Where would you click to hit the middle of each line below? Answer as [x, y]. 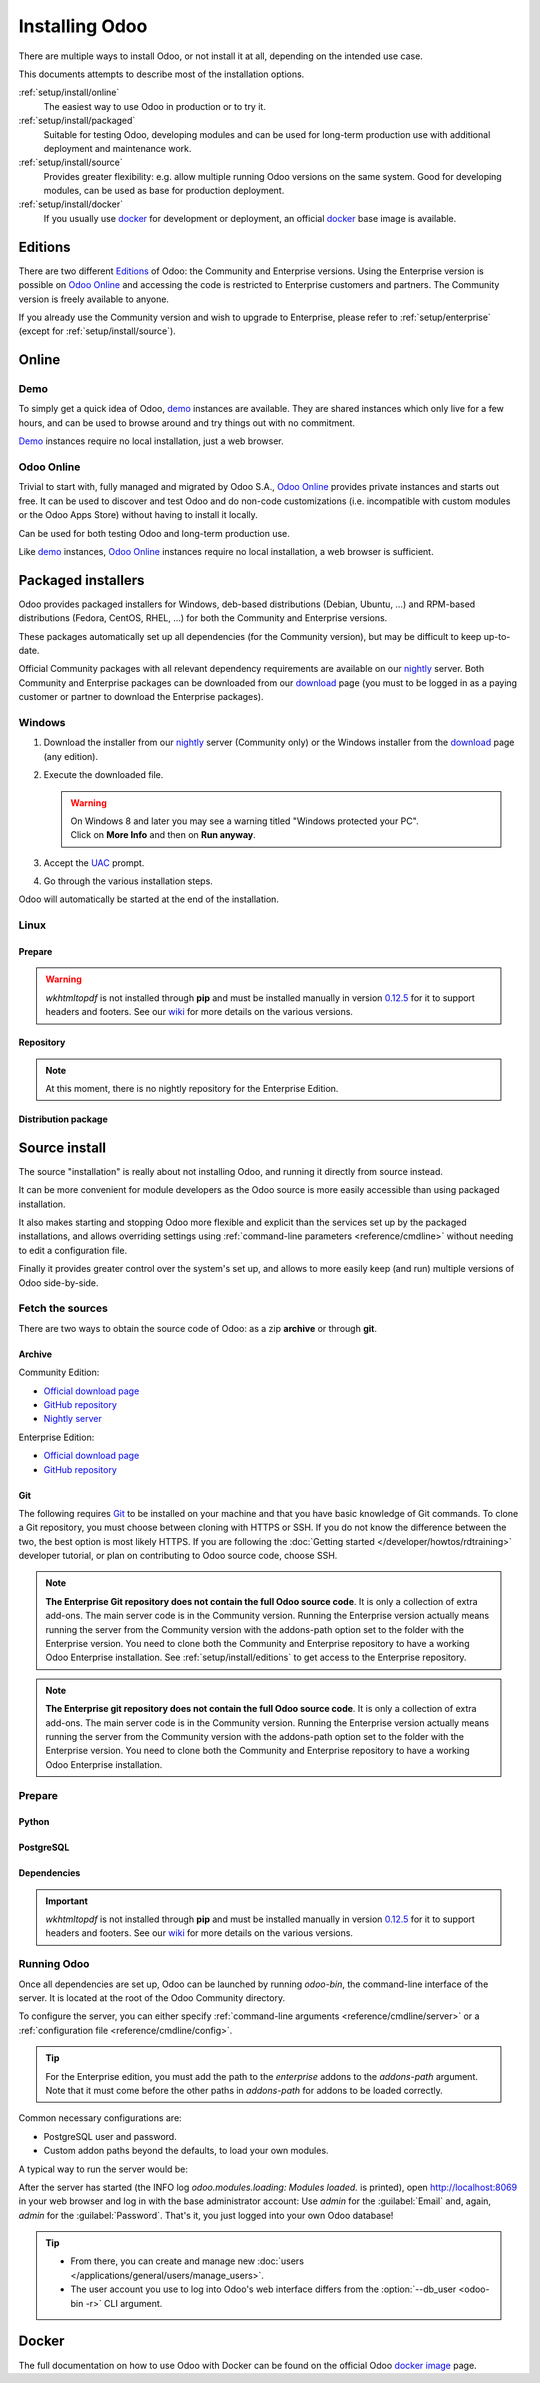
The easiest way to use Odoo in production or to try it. [155, 106]
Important [67, 1901]
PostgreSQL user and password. [110, 2136]
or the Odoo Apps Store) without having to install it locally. [138, 515]
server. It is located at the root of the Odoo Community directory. [151, 1998]
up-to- [497, 636]
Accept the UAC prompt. [94, 862]
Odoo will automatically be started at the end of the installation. [149, 899]
